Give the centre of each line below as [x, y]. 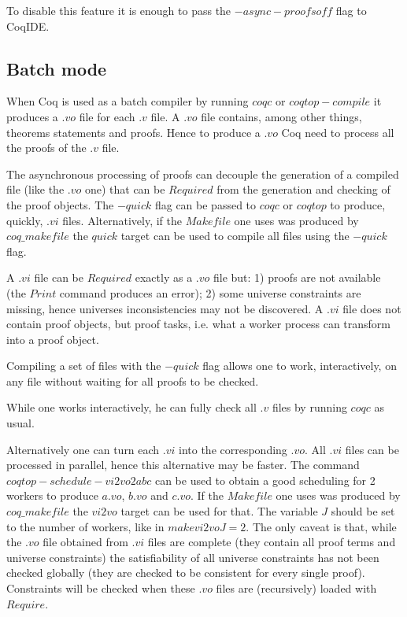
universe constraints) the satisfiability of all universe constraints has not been [193, 557]
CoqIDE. [28, 26]
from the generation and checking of [303, 189]
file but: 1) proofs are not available [297, 277]
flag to [351, 10]
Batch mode [57, 68]
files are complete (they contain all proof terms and [272, 542]
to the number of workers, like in [85, 526]
